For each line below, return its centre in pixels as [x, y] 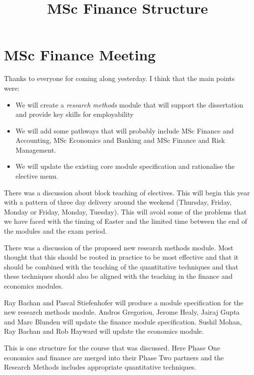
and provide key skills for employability [75, 114]
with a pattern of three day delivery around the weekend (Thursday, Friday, [118, 202]
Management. [36, 149]
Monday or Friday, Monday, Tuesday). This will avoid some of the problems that [125, 211]
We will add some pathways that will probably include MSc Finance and [125, 130]
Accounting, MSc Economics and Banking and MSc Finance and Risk [120, 140]
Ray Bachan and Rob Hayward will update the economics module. [104, 331]
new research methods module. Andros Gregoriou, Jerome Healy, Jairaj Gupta [122, 312]
